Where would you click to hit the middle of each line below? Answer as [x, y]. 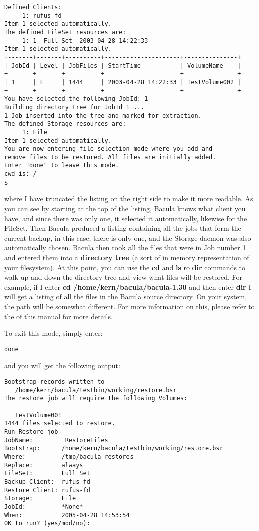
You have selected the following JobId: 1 [76, 99]
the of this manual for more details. [58, 316]
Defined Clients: [33, 7]
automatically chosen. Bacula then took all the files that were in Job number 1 [125, 247]
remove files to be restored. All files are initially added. [110, 157]
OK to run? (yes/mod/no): [47, 524]
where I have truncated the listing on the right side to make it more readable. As [129, 198]
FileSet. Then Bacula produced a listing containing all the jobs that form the [123, 228]
